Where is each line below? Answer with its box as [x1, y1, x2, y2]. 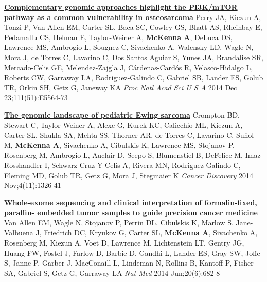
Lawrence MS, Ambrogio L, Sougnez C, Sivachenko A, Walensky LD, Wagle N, [4, 42, 254, 52]
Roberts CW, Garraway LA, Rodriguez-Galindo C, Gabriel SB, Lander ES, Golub [4, 72, 263, 83]
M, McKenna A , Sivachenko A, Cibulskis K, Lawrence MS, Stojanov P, [4, 139, 235, 150]
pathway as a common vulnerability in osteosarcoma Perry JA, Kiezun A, [4, 11, 261, 22]
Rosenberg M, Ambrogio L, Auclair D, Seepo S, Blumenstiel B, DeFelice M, [4, 149, 243, 160]
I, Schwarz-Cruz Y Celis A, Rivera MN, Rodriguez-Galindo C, [44, 159, 241, 170]
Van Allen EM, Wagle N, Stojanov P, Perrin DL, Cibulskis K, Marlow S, [4, 217, 234, 228]
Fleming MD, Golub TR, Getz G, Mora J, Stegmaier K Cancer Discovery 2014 [4, 170, 254, 180]
